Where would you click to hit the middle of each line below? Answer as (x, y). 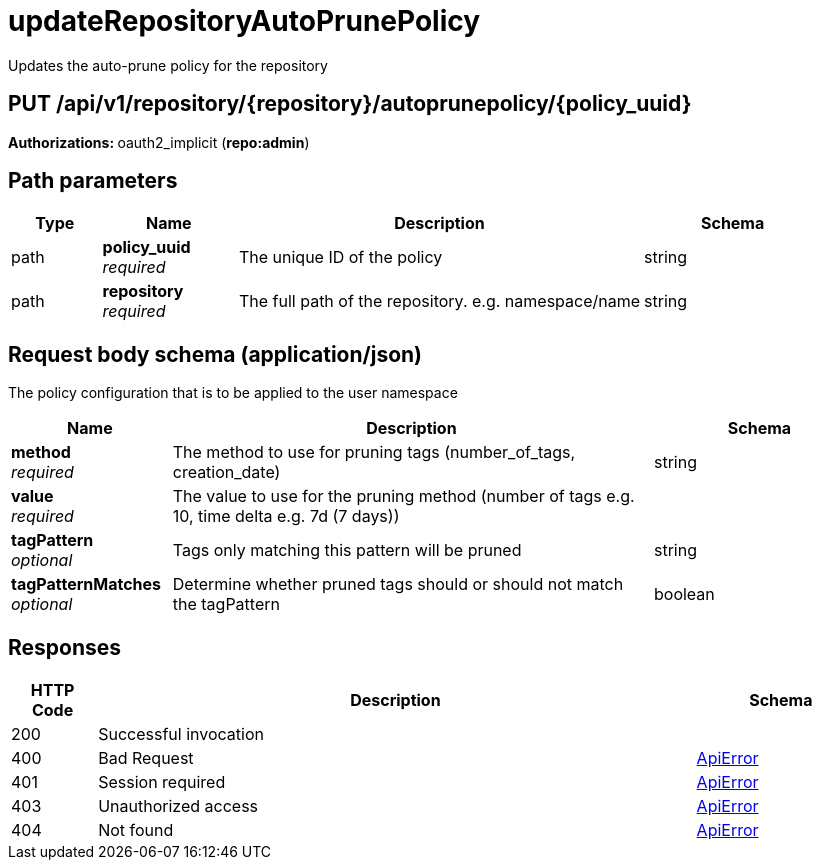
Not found (136, 830)
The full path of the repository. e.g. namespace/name (439, 301)
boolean (684, 594)
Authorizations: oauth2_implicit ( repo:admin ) (159, 142)
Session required (162, 782)
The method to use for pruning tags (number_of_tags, (374, 452)
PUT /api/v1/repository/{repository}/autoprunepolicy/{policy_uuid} (350, 104)
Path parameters (93, 181)
